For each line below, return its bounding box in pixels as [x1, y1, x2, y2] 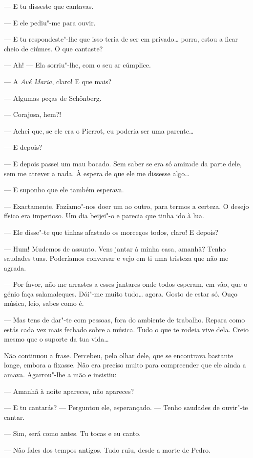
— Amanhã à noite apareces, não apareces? [4, 386, 134, 396]
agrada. [4, 262, 26, 273]
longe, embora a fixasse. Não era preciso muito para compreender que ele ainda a [4, 360, 246, 370]
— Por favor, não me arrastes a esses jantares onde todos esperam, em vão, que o [4, 279, 248, 289]
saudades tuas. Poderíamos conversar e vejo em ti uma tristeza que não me [4, 253, 229, 263]
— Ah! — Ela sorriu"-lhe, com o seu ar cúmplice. [4, 60, 151, 70]
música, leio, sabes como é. [4, 298, 84, 308]
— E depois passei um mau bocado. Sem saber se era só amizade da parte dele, [4, 158, 242, 168]
